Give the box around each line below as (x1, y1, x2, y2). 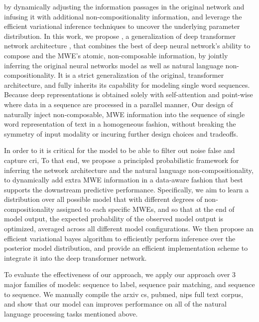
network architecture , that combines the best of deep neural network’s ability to (4, 40, 251, 51)
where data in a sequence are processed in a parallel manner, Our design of (4, 99, 233, 109)
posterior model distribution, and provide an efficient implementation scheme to (4, 243, 248, 253)
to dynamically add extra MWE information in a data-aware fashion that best (4, 174, 243, 185)
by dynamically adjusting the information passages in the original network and (4, 1, 245, 11)
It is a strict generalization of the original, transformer (58, 70, 224, 80)
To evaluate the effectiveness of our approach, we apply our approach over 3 (4, 269, 236, 280)
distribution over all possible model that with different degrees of (4, 194, 202, 204)
